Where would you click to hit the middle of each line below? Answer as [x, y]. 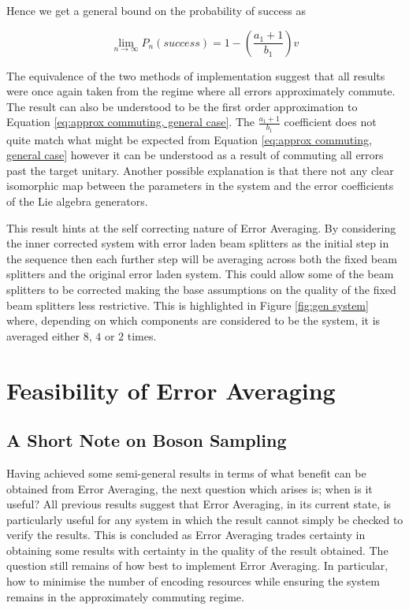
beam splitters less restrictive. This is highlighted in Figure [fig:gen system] [188, 305]
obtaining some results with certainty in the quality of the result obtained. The [197, 550]
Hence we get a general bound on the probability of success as [156, 10]
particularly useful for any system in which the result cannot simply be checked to [205, 519]
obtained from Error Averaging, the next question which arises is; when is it [190, 488]
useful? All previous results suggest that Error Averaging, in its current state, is [199, 504]
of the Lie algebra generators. [77, 201]
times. [142, 335]
